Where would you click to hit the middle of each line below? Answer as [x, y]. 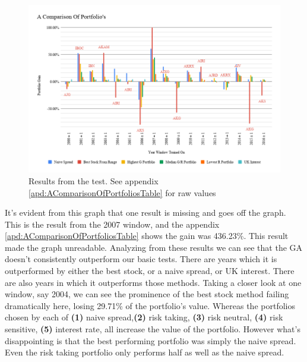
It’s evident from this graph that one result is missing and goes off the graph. [145, 213]
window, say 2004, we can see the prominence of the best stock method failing [147, 294]
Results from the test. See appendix [94, 180]
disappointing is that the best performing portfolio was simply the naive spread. [151, 340]
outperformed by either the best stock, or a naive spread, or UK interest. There [150, 271]
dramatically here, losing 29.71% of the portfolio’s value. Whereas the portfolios [150, 305]
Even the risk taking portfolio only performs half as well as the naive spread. [145, 352]
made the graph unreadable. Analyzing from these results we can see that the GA [154, 247]
